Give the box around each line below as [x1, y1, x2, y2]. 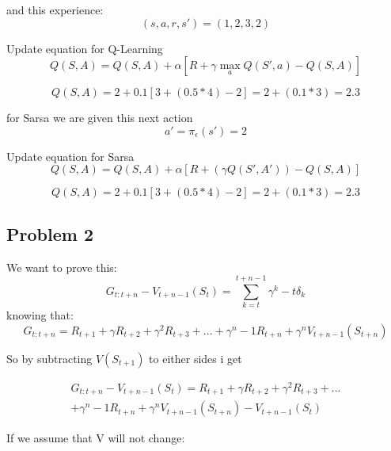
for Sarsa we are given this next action [6, 109, 193, 126]
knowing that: [6, 307, 74, 323]
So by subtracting [6, 350, 93, 366]
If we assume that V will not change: [6, 430, 185, 446]
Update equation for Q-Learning [6, 40, 163, 56]
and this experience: [6, 2, 104, 17]
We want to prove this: [6, 258, 117, 275]
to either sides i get [149, 350, 242, 366]
